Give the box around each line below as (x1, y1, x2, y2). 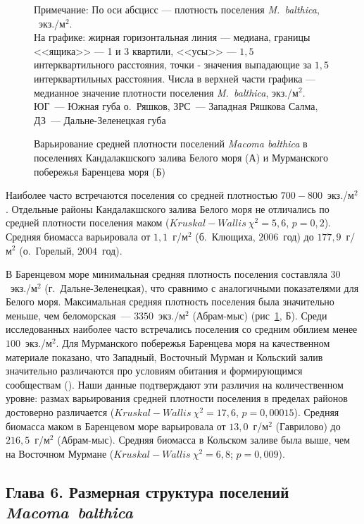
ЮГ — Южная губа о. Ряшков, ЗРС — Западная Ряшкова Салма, (34, 99, 318, 114)
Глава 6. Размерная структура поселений (6, 480, 289, 502)
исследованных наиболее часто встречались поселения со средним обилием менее (6, 322, 358, 336)
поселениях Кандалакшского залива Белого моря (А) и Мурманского (34, 150, 328, 164)
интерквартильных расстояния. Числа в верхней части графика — (34, 71, 316, 85)
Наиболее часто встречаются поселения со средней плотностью (6, 188, 278, 202)
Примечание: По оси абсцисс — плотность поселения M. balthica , (34, 2, 320, 16)
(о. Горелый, (19, 243, 75, 257)
